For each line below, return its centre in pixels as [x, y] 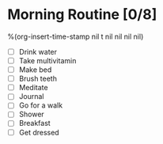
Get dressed [39, 132]
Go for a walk [41, 105]
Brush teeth [38, 79]
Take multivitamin [47, 61]
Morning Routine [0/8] [82, 15]
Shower [31, 114]
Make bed [35, 70]
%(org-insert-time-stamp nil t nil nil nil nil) [76, 36]
